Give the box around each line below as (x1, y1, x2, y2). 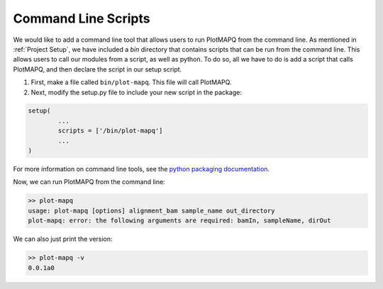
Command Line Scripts (13, 11, 150, 26)
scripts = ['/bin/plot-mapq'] (57, 127, 163, 135)
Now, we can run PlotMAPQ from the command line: (13, 178, 166, 186)
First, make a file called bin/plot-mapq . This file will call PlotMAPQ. (30, 78, 232, 86)
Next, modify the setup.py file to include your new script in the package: (30, 88, 243, 96)
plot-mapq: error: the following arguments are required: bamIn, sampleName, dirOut (28, 217, 331, 225)
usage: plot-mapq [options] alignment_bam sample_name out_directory (28, 206, 275, 215)
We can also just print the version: (13, 234, 113, 244)
